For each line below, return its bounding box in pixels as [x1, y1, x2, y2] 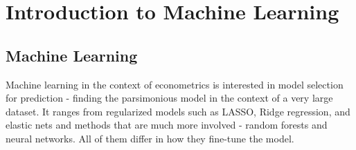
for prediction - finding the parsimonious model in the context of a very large [6, 91, 333, 105]
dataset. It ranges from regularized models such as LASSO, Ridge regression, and [6, 104, 350, 118]
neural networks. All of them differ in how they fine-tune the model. [6, 131, 294, 145]
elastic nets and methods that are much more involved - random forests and [6, 118, 328, 132]
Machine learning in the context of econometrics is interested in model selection [6, 77, 344, 91]
